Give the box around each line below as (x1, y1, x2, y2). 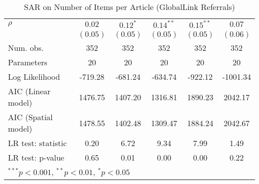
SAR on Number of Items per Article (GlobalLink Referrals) (24, 1, 235, 12)
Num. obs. (8, 42, 44, 53)
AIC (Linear (8, 85, 51, 97)
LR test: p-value (8, 152, 64, 163)
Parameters (8, 56, 48, 68)
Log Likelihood (8, 71, 60, 82)
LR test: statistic (8, 137, 67, 149)
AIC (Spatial (8, 111, 53, 123)
